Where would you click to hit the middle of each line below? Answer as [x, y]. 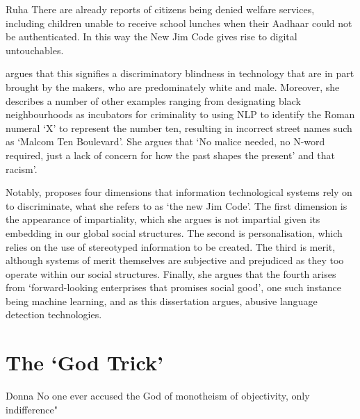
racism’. [22, 169]
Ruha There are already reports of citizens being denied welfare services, [160, 9]
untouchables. [35, 50]
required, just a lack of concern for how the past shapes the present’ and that [170, 155]
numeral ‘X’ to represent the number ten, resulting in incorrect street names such [179, 128]
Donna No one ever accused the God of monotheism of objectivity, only [158, 396]
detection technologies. [54, 314]
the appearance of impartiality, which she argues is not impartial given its [163, 219]
